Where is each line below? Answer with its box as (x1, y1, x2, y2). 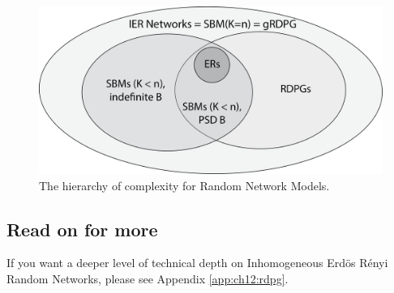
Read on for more (6, 216, 158, 241)
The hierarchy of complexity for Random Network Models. (39, 176, 330, 193)
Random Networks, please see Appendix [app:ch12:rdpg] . (6, 270, 289, 287)
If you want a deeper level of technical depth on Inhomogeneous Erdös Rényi (6, 254, 388, 271)
